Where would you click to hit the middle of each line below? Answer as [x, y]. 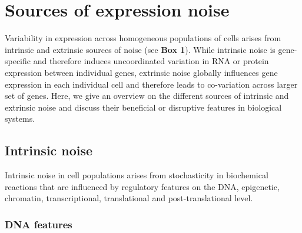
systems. [20, 119]
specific [18, 61]
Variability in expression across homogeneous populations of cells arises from [143, 38]
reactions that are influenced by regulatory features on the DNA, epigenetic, [142, 186]
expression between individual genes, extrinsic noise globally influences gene [141, 72]
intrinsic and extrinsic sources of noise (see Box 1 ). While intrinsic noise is [140, 49]
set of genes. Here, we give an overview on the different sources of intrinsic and [147, 96]
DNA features [39, 224]
